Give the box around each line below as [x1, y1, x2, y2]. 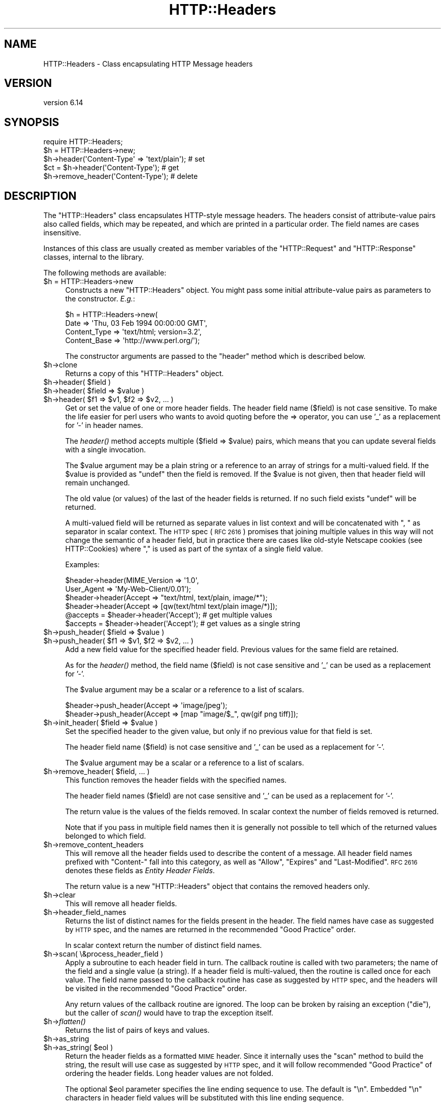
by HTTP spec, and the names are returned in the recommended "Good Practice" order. [65, 925, 356, 934]
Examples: [65, 560, 100, 569]
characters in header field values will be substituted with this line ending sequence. [65, 1093, 344, 1102]
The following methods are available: [43, 268, 167, 278]
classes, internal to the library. [43, 253, 144, 262]
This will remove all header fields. [65, 899, 177, 908]
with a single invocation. [65, 445, 146, 454]
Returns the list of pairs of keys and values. [65, 1026, 210, 1035]
